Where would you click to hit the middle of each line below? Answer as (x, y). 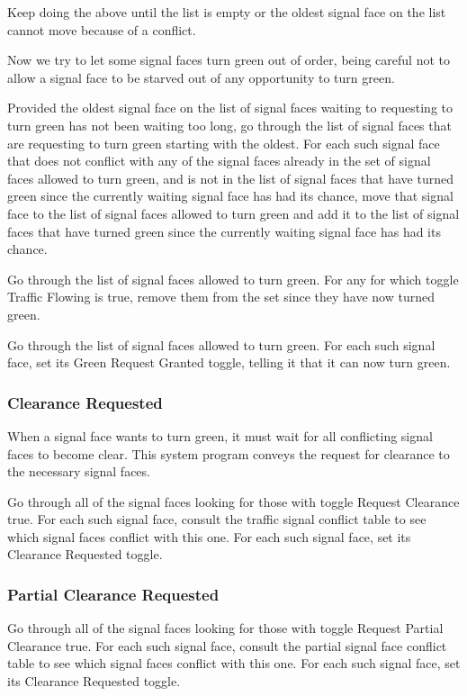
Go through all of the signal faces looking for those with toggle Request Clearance (233, 501)
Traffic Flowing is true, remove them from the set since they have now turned (221, 297)
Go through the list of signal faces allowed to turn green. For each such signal (221, 344)
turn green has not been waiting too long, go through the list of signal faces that (229, 125)
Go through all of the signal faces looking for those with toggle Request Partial (225, 628)
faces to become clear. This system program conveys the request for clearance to (229, 453)
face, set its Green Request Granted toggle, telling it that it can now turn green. (229, 362)
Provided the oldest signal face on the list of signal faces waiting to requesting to (230, 108)
